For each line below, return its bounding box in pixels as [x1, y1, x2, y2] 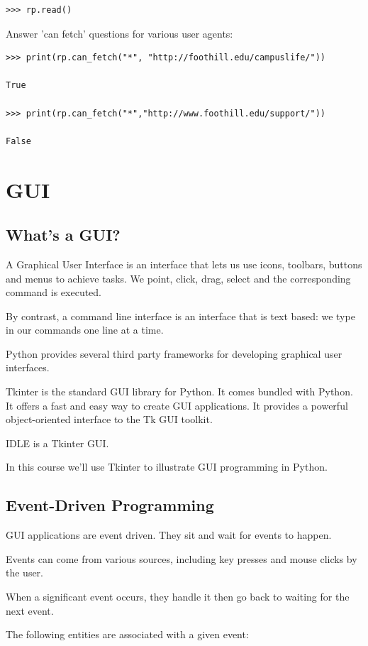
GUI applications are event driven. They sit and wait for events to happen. [6, 527, 332, 542]
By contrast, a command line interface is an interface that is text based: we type [6, 308, 355, 323]
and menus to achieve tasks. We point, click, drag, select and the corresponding [6, 270, 351, 285]
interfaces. [6, 360, 50, 375]
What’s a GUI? [6, 224, 121, 246]
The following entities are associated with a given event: [6, 627, 249, 642]
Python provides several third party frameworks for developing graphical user [6, 346, 342, 361]
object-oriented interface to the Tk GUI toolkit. [6, 412, 213, 427]
